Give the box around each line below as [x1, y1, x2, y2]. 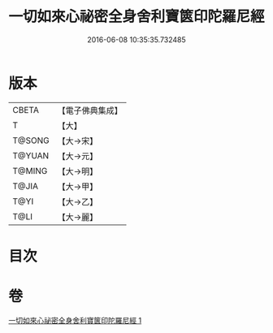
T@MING [12, 165, 48, 176]
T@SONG [12, 135, 50, 146]
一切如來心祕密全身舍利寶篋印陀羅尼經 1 [8, 315, 142, 325]
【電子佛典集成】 [57, 105, 123, 116]
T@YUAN [12, 149, 50, 161]
